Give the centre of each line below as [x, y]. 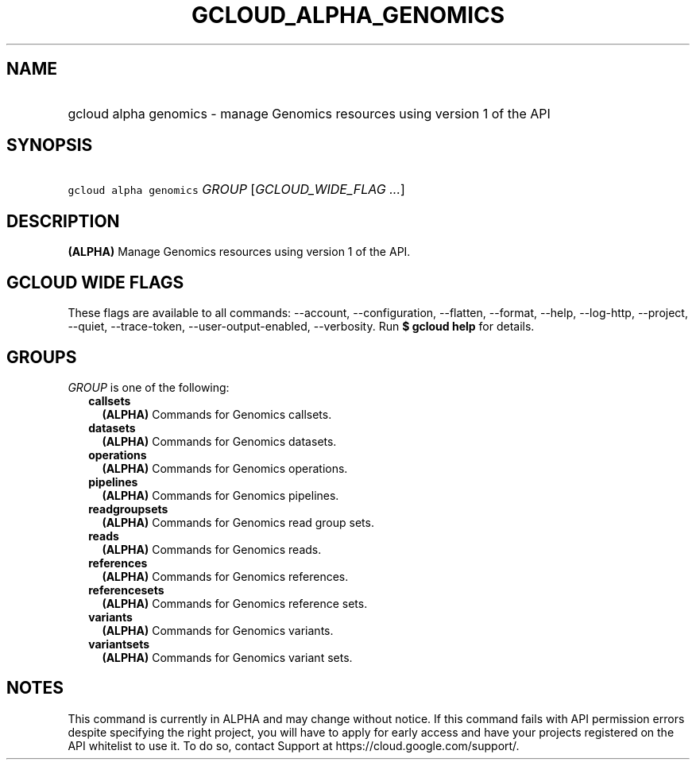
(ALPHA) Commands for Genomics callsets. [217, 414]
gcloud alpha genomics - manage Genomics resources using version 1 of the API [309, 113]
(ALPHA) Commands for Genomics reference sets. [235, 603]
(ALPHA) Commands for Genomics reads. [212, 549]
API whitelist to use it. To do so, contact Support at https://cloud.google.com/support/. [294, 745]
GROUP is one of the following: [149, 387]
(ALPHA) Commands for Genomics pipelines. [220, 495]
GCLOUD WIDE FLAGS [95, 282]
